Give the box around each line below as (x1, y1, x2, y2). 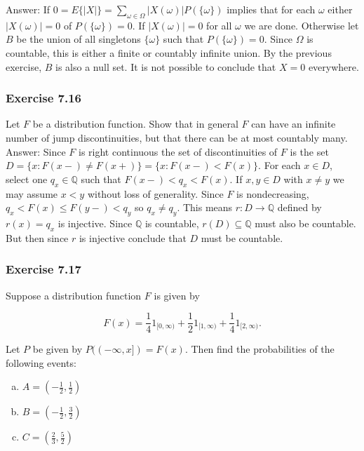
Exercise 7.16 (6, 89, 82, 107)
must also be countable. (255, 215, 356, 230)
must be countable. (201, 230, 283, 245)
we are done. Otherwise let (244, 18, 359, 32)
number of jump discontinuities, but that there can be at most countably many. (6, 130, 348, 144)
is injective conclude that (79, 230, 187, 245)
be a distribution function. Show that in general (32, 116, 238, 131)
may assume (6, 186, 58, 201)
